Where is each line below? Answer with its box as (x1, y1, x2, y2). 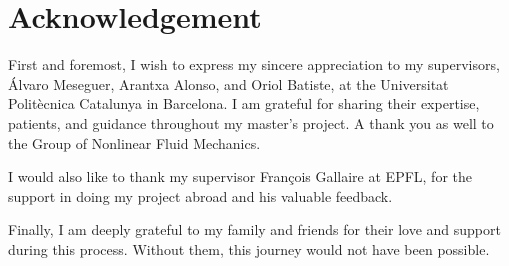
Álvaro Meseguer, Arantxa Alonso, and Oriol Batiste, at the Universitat (8, 73, 449, 94)
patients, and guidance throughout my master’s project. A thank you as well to (8, 112, 494, 133)
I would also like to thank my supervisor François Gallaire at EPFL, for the (8, 166, 472, 187)
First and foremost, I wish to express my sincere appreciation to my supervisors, (8, 54, 500, 75)
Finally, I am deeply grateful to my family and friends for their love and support (8, 219, 501, 240)
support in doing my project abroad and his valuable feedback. (8, 185, 393, 206)
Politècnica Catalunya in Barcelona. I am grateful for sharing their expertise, (8, 93, 480, 114)
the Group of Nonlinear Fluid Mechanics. (8, 132, 261, 153)
